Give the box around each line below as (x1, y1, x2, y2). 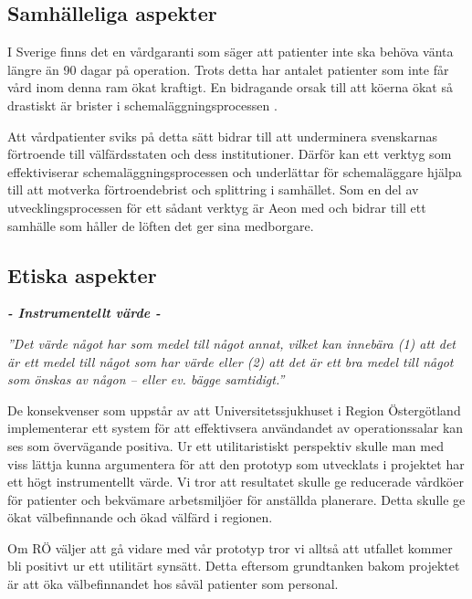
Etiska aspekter (7, 260, 157, 289)
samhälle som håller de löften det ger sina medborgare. (7, 215, 314, 235)
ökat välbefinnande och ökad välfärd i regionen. (7, 508, 273, 527)
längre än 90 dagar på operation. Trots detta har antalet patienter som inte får (7, 59, 449, 79)
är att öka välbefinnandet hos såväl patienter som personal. (7, 574, 339, 594)
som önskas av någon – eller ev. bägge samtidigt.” (7, 370, 285, 389)
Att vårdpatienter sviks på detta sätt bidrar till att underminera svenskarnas (7, 126, 437, 145)
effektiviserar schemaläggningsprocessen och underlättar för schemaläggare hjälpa (7, 162, 462, 181)
